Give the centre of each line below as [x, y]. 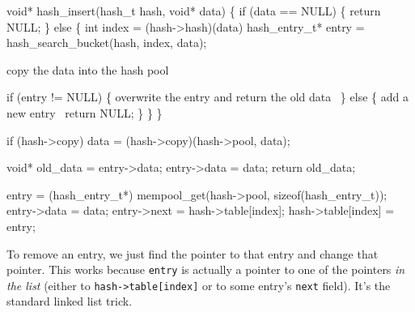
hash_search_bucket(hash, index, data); [107, 43]
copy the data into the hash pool [88, 69]
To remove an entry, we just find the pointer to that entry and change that [193, 253]
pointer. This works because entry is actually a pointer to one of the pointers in [206, 269]
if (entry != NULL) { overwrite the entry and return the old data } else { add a [207, 97]
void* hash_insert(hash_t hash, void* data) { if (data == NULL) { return [194, 11]
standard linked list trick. [70, 301]
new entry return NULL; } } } [85, 112]
